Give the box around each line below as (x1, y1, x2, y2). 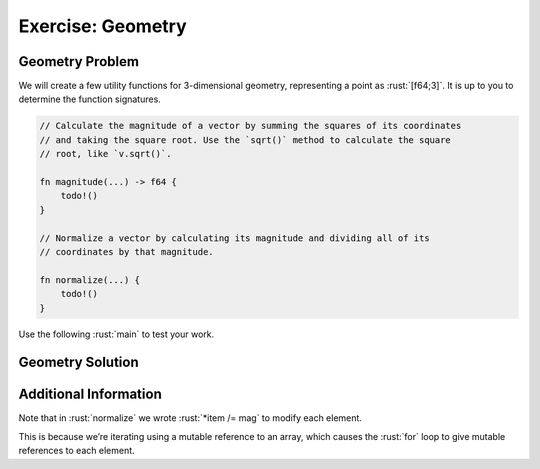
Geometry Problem (18, 53, 140, 70)
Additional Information (18, 386, 162, 403)
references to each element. (18, 445, 135, 457)
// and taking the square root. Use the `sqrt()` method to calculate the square (39, 134, 452, 145)
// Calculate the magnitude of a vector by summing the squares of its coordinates (39, 120, 462, 132)
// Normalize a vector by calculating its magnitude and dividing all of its (39, 232, 430, 244)
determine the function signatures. (18, 93, 162, 105)
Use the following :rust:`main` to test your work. (18, 328, 215, 340)
